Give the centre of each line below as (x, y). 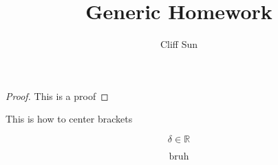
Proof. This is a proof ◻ (57, 96)
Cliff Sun (179, 44)
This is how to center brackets (69, 119)
